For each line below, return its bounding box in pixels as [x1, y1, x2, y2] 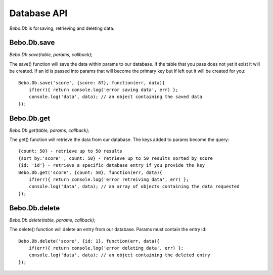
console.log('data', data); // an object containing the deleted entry [28, 252, 210, 258]
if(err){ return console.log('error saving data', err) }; [28, 87, 178, 93]
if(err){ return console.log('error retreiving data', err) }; [28, 177, 189, 182]
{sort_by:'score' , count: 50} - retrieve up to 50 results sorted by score [18, 155, 213, 161]
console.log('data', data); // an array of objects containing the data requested [28, 184, 240, 190]
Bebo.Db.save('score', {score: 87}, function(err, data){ [18, 80, 165, 85]
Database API [9, 8, 68, 19]
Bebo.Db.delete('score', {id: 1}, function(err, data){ [18, 238, 160, 244]
